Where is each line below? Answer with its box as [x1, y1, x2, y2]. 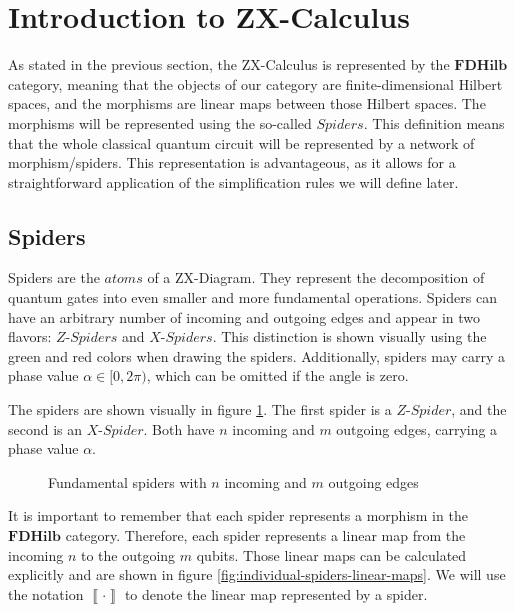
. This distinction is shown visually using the [212, 326, 487, 347]
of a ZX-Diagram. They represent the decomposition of [147, 267, 485, 288]
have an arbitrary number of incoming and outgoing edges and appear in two [8, 306, 481, 327]
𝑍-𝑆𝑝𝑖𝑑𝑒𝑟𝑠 [55, 331, 118, 346]
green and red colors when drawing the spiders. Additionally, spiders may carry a [8, 345, 505, 366]
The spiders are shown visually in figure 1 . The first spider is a [8, 399, 392, 420]
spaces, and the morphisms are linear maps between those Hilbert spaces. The [8, 93, 486, 114]
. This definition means [363, 112, 505, 133]
